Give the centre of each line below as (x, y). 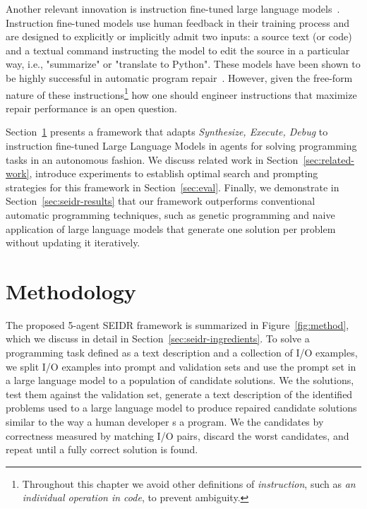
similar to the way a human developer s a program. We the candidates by (165, 422)
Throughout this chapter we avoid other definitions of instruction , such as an (189, 483)
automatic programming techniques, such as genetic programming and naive (170, 214)
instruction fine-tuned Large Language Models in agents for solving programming (181, 145)
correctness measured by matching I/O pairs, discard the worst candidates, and (178, 435)
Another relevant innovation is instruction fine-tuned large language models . (173, 8)
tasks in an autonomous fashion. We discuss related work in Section (152, 159)
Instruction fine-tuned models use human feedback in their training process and (178, 22)
